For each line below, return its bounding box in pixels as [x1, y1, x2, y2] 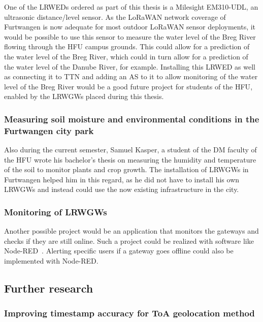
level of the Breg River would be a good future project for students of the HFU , [4, 81, 253, 91]
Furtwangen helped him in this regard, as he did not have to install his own [4, 174, 240, 184]
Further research [4, 280, 93, 296]
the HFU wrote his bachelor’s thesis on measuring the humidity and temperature [4, 154, 256, 165]
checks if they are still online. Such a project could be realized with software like [4, 235, 254, 246]
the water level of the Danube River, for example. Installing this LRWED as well [4, 61, 256, 72]
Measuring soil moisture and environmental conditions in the [4, 112, 259, 125]
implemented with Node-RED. [4, 255, 98, 266]
